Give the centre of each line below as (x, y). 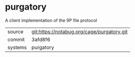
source (15, 31)
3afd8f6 (41, 39)
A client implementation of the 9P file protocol (51, 20)
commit (16, 39)
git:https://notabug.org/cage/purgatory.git (79, 31)
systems (17, 47)
